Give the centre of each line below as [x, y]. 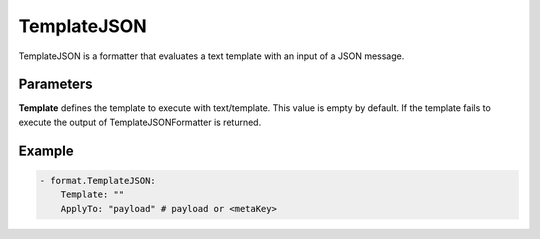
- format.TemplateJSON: [98, 180]
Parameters [55, 84]
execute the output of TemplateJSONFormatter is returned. [140, 122]
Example [46, 150]
